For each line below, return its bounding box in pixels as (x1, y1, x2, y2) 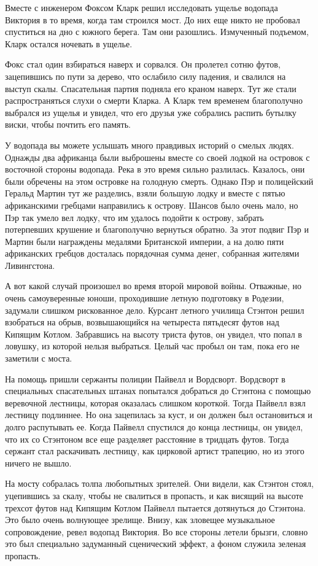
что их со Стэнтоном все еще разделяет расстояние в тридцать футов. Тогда (5, 432, 289, 445)
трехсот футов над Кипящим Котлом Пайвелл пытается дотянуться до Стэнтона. (5, 501, 306, 514)
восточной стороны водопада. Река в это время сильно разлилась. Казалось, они (5, 163, 305, 176)
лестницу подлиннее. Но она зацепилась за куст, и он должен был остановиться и (5, 408, 312, 421)
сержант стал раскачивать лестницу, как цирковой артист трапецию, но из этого (5, 444, 304, 457)
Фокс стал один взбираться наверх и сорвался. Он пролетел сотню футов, (5, 58, 281, 71)
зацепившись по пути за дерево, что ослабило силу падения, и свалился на (5, 69, 286, 82)
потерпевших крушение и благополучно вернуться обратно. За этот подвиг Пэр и (5, 223, 309, 236)
